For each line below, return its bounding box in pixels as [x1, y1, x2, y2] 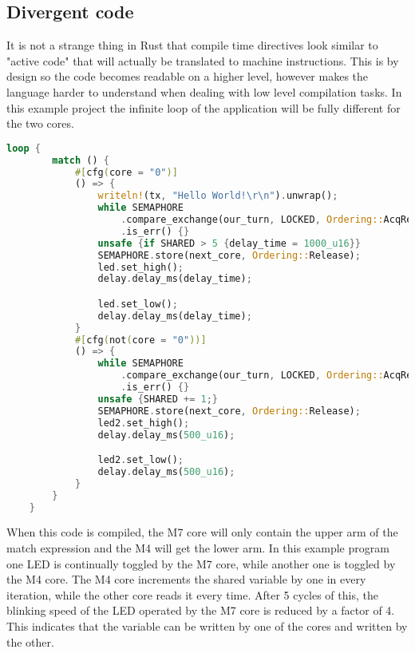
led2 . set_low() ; [97, 454, 184, 466]
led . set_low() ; [97, 298, 178, 310]
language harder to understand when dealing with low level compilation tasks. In [6, 83, 402, 100]
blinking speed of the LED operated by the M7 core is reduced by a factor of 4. [6, 602, 395, 619]
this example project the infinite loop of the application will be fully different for [6, 99, 401, 116]
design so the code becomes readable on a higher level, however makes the [6, 68, 369, 85]
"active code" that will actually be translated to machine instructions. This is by [6, 52, 399, 69]
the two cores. [6, 115, 74, 132]
